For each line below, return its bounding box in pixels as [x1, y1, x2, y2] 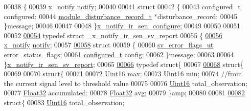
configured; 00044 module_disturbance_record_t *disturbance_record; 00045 [4, 11, 237, 21]
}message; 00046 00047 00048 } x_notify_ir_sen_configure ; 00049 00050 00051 [4, 21, 240, 31]
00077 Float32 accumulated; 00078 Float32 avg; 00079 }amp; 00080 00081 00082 [4, 88, 245, 98]
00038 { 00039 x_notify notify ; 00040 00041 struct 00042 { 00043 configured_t [4, 1, 241, 11]
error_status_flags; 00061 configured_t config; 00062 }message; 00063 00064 [4, 49, 234, 59]
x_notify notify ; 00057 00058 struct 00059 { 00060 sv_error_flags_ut [4, 40, 214, 50]
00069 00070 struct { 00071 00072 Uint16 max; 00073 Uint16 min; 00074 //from [4, 68, 242, 79]
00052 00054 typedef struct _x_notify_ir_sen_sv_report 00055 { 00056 [4, 30, 223, 40]
